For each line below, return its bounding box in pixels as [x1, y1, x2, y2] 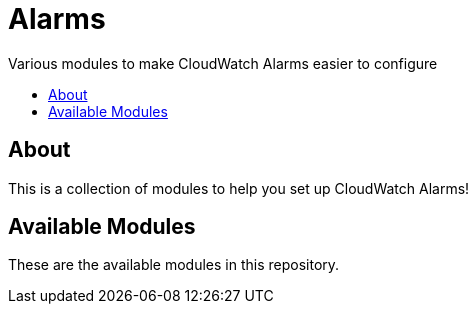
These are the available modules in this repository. [8, 256, 340, 274]
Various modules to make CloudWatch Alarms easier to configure [8, 54, 438, 72]
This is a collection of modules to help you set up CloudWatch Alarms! [8, 179, 470, 197]
